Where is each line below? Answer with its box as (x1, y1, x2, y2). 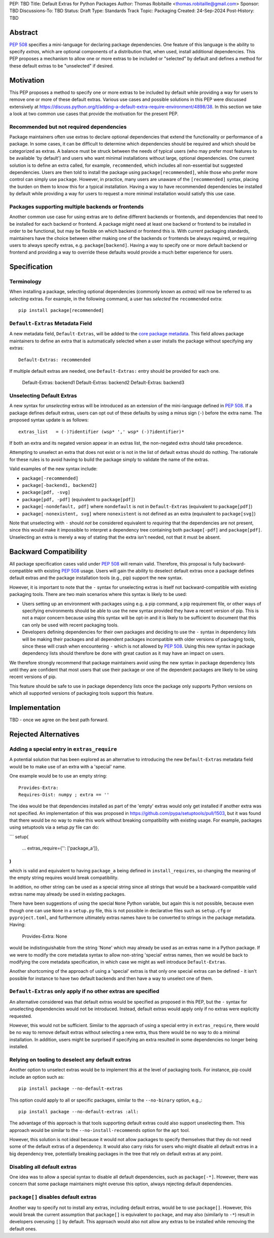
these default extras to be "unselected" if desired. (9, 62, 114, 68)
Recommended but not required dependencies (9, 123, 127, 130)
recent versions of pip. (9, 674, 57, 680)
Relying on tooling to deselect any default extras (9, 1056, 131, 1063)
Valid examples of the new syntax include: (9, 466, 97, 472)
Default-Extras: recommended (18, 357, 91, 363)
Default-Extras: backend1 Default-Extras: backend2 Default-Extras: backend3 (22, 379, 185, 385)
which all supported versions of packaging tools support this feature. (9, 690, 154, 696)
